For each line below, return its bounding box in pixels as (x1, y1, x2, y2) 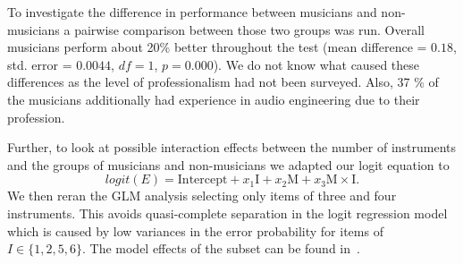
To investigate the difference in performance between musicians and (7, 3, 377, 21)
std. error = (7, 55, 72, 73)
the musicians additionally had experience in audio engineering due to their (7, 89, 420, 108)
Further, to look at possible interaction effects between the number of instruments (7, 138, 457, 157)
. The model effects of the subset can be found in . (81, 239, 360, 258)
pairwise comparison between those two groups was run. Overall (74, 20, 425, 38)
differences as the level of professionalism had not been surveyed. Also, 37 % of (7, 72, 439, 91)
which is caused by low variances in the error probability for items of (7, 221, 383, 240)
